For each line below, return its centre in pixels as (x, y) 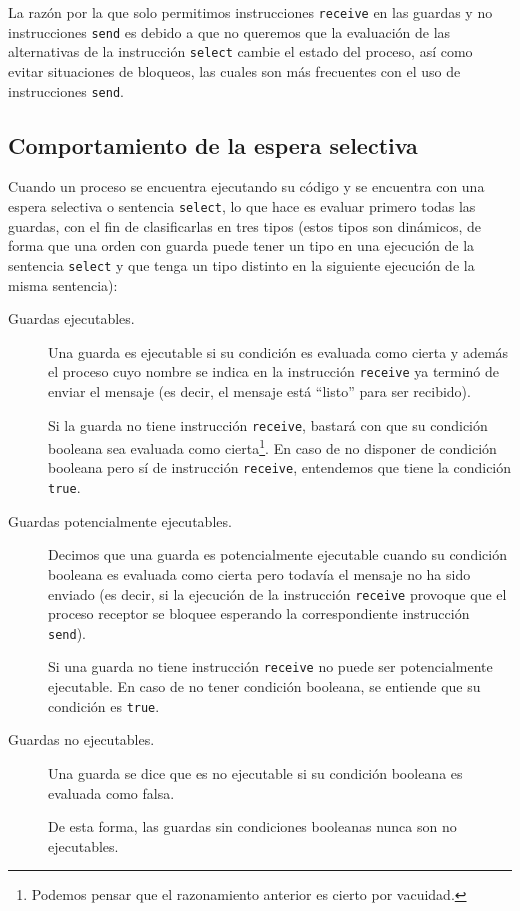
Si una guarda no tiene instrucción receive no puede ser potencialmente (270, 666)
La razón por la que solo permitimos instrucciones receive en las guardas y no (250, 12)
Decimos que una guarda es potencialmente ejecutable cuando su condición (277, 554)
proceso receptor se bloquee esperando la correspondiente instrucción (259, 613)
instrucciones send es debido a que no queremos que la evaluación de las (229, 31)
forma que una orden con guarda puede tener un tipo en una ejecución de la (241, 245)
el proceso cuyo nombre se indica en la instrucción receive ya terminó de (274, 371)
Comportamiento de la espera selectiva (213, 144)
